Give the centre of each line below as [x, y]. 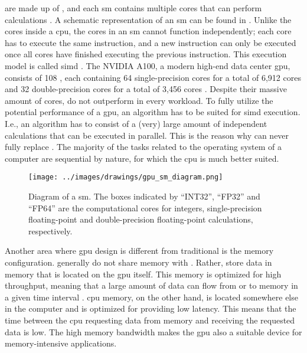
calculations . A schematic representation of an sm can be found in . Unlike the [148, 19]
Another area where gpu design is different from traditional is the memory [139, 251]
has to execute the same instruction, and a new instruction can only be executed [151, 42]
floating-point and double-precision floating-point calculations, [141, 219]
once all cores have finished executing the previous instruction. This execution [146, 54]
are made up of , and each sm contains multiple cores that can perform [133, 8]
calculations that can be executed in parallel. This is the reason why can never [147, 135]
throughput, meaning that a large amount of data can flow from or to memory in [151, 285]
